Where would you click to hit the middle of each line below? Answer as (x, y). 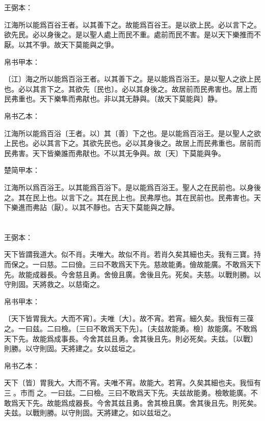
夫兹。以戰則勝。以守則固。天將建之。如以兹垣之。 (90, 413)
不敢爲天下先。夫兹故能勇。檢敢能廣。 (186, 392)
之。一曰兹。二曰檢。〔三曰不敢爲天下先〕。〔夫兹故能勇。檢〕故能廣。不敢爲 (131, 328)
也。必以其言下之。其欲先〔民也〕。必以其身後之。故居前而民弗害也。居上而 (131, 88)
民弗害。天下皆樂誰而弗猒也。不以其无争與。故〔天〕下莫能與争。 (115, 153)
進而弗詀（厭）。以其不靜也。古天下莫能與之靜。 (98, 207)
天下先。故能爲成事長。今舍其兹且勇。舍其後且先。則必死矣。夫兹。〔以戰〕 (131, 338)
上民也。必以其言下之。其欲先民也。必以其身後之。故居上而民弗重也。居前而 (132, 143)
